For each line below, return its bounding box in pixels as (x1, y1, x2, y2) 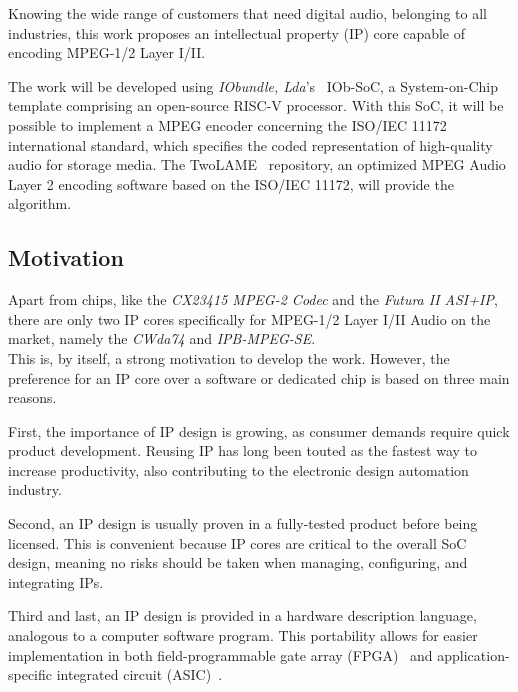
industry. (8, 479, 62, 500)
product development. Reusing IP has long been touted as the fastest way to (8, 440, 478, 461)
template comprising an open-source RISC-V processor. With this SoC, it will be (8, 95, 504, 116)
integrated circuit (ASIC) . (56, 664, 223, 685)
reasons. (8, 387, 57, 408)
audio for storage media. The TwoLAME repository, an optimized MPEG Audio (8, 154, 506, 175)
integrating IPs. (8, 571, 104, 592)
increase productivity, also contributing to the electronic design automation (8, 459, 469, 480)
